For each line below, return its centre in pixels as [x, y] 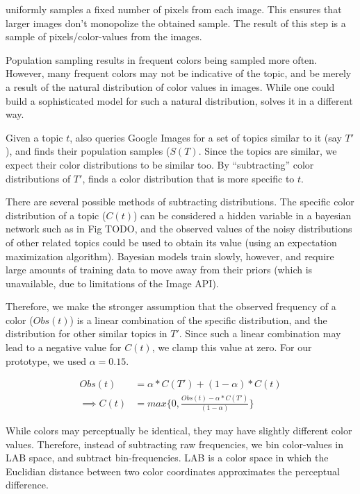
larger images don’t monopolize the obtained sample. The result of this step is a [176, 23]
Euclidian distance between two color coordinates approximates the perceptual [173, 471]
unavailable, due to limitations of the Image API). [112, 283]
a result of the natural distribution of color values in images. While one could [170, 86]
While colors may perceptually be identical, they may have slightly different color [179, 430]
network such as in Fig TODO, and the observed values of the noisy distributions [179, 229]
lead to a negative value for [64, 347]
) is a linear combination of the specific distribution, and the [198, 320]
